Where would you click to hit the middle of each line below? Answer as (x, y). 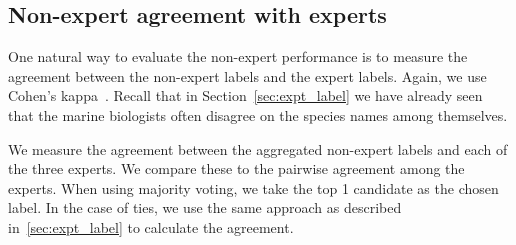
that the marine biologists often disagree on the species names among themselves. (258, 114)
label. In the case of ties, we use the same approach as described (205, 207)
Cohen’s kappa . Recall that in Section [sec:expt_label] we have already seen (245, 95)
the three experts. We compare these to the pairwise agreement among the (236, 168)
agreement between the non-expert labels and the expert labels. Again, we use (247, 75)
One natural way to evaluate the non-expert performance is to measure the (238, 56)
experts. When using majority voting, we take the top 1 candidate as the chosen (253, 187)
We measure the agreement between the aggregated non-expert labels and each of (258, 148)
